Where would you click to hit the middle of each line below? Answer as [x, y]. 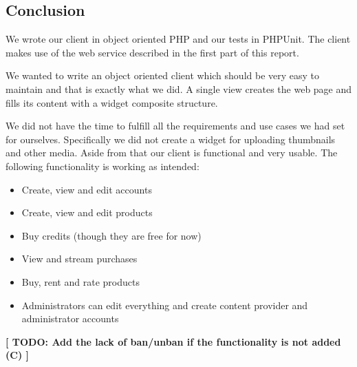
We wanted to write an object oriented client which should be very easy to [163, 75]
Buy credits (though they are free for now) [111, 235]
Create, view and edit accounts [87, 189]
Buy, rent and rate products [80, 281]
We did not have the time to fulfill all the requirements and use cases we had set [175, 126]
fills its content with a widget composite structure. [112, 102]
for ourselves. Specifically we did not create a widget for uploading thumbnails [171, 139]
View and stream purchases [79, 259]
